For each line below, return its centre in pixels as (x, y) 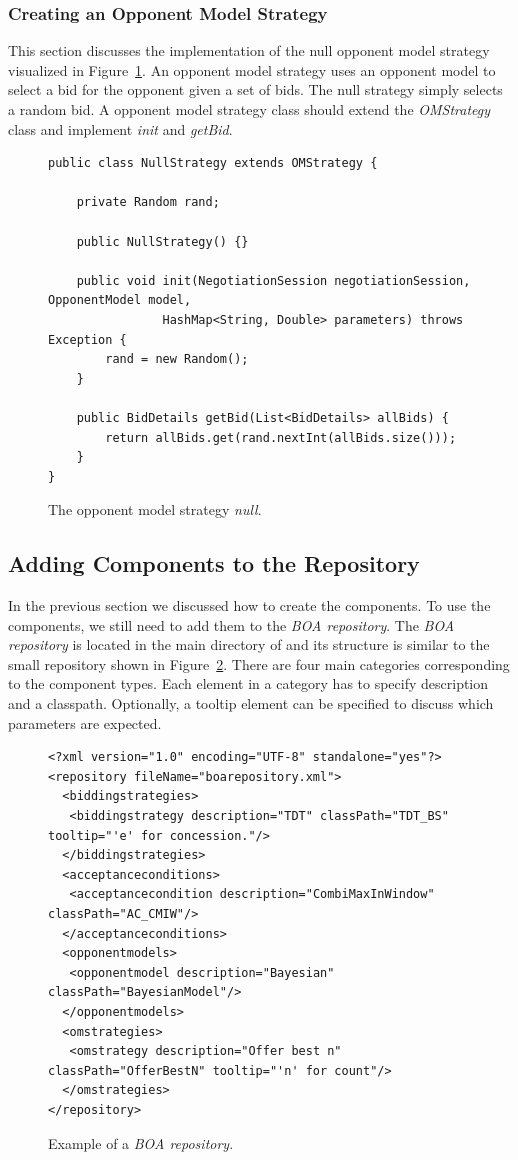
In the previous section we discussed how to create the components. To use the (249, 605)
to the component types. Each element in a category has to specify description (248, 683)
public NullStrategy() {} (162, 241)
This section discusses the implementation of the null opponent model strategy (249, 50)
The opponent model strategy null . (155, 509)
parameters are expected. (85, 722)
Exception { (87, 339)
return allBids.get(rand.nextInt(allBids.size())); (281, 437)
